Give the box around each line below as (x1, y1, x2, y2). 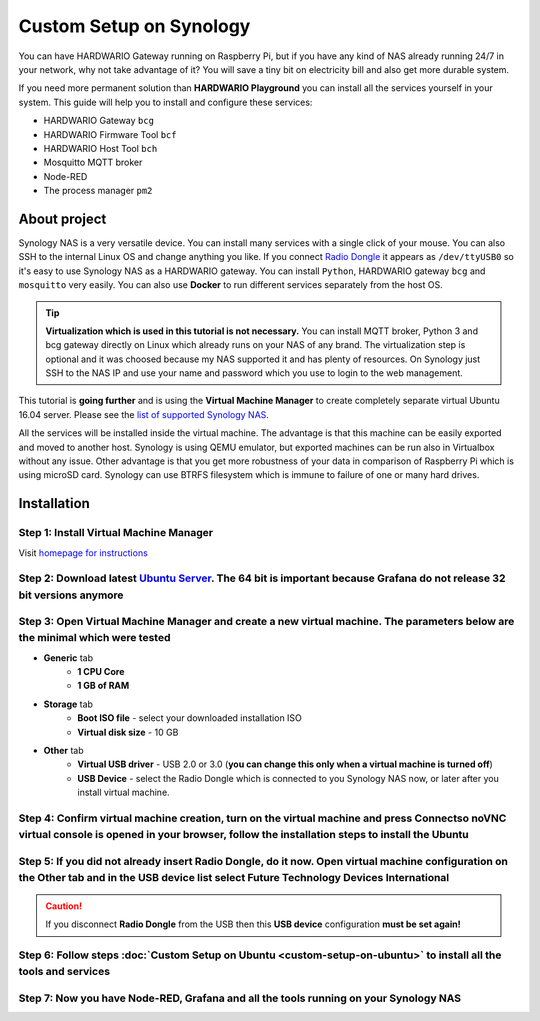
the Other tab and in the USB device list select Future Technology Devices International (18, 870, 450, 884)
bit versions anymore (18, 588, 124, 602)
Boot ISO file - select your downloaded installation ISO (77, 712, 302, 724)
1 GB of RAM (77, 680, 130, 692)
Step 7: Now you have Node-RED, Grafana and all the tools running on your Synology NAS (18, 991, 462, 1005)
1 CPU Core (77, 666, 125, 678)
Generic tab (43, 651, 94, 664)
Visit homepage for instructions (18, 546, 149, 559)
